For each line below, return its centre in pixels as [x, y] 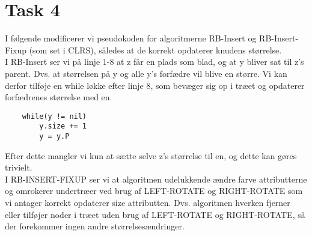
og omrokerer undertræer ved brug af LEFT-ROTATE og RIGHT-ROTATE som [154, 191]
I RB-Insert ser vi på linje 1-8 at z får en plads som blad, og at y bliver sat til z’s [154, 62]
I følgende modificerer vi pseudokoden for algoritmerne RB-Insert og [131, 38]
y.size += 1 [63, 126]
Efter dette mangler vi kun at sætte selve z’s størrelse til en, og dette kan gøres [151, 155]
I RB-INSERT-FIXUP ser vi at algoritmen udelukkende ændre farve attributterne [156, 179]
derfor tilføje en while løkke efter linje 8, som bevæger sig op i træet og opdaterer [155, 85]
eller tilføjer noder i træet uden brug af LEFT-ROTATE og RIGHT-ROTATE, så [155, 214]
